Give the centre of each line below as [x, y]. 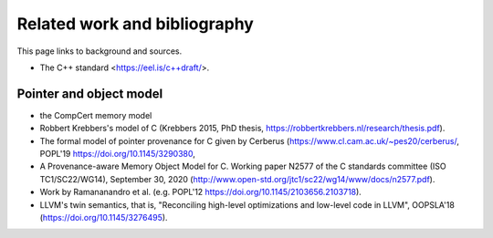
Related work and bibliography [136, 24]
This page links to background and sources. [100, 51]
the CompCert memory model [96, 115]
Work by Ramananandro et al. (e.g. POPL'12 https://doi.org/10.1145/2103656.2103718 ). [201, 192]
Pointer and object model [90, 93]
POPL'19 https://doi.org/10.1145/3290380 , [118, 154]
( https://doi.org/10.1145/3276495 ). [104, 217]
